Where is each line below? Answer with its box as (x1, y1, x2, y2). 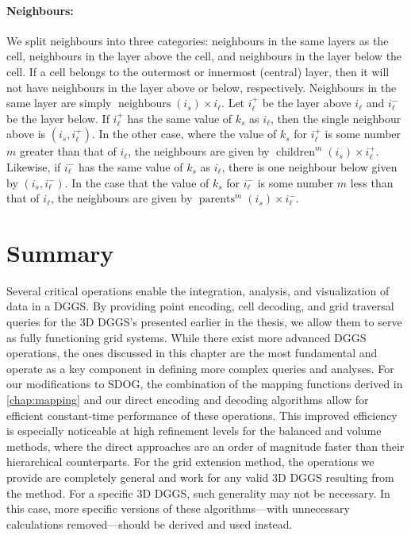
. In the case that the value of (64, 174, 209, 191)
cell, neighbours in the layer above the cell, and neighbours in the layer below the (6, 48, 402, 64)
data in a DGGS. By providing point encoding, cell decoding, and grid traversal (6, 298, 394, 314)
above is (6, 125, 46, 142)
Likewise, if (6, 158, 61, 175)
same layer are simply (6, 94, 112, 111)
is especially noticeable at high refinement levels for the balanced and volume (6, 422, 382, 439)
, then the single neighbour (271, 110, 401, 126)
